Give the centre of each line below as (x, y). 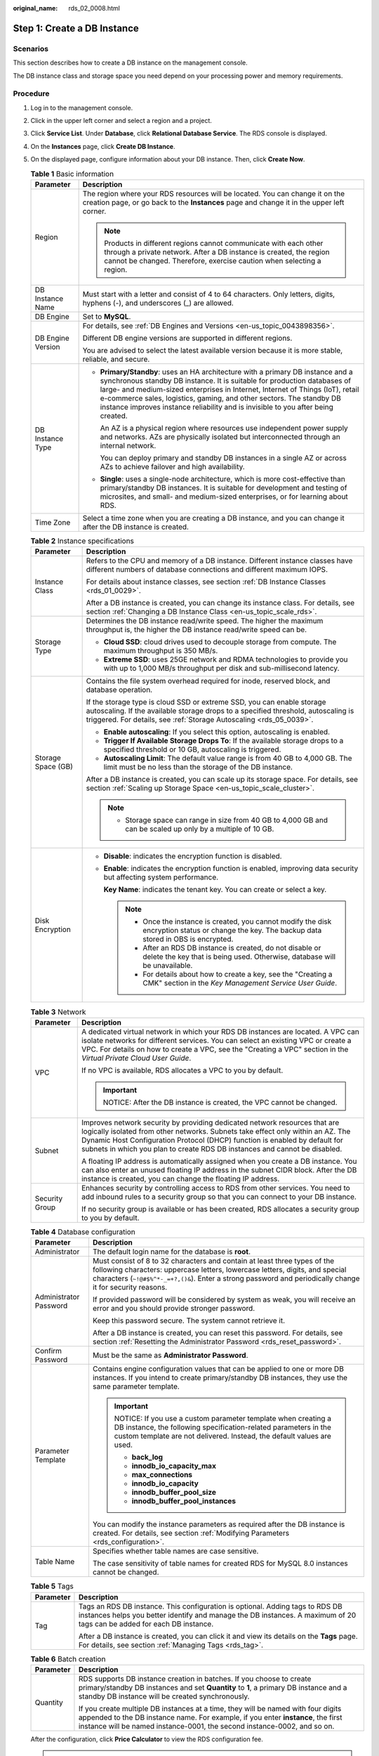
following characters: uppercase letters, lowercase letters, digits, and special (219, 1270)
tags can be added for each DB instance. (146, 1624)
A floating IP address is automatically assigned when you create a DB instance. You (219, 1161)
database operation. (119, 690)
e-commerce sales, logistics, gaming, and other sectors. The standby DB (221, 398)
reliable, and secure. (116, 360)
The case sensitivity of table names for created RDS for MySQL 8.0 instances (220, 1564)
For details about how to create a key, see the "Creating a (238, 974)
